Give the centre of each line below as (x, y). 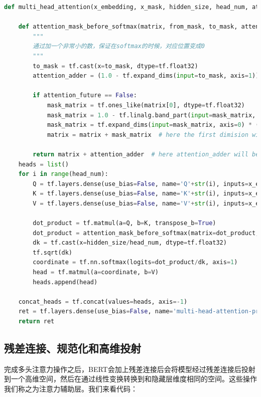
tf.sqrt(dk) (53, 252)
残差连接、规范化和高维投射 (73, 348)
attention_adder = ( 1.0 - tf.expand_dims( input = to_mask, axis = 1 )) (146, 76)
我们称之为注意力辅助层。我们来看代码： (71, 388)
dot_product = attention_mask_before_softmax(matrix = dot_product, (146, 233)
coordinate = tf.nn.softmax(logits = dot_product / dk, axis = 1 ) (135, 262)
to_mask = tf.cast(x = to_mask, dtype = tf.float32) (115, 66)
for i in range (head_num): (63, 174)
